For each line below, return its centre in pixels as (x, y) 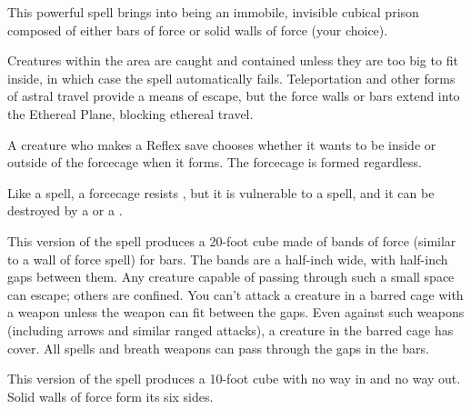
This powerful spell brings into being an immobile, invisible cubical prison (213, 12)
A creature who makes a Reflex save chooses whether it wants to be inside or (222, 144)
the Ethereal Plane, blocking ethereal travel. (130, 113)
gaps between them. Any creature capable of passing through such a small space (231, 277)
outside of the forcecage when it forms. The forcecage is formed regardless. (215, 162)
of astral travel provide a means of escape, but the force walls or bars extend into (234, 96)
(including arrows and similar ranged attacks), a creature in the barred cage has (230, 329)
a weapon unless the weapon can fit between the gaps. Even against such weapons (236, 312)
